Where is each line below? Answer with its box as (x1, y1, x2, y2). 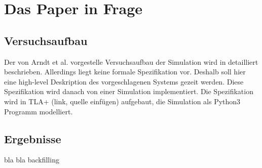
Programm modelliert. (4, 106, 73, 116)
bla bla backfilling (4, 154, 59, 165)
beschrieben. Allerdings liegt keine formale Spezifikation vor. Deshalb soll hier (4, 66, 246, 77)
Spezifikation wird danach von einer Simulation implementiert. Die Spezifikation (4, 86, 253, 97)
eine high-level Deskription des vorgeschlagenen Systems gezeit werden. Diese (4, 76, 244, 87)
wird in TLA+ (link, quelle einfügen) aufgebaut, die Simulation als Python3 (4, 96, 241, 106)
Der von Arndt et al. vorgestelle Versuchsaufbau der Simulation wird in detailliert (4, 56, 258, 67)
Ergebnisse (4, 131, 61, 146)
